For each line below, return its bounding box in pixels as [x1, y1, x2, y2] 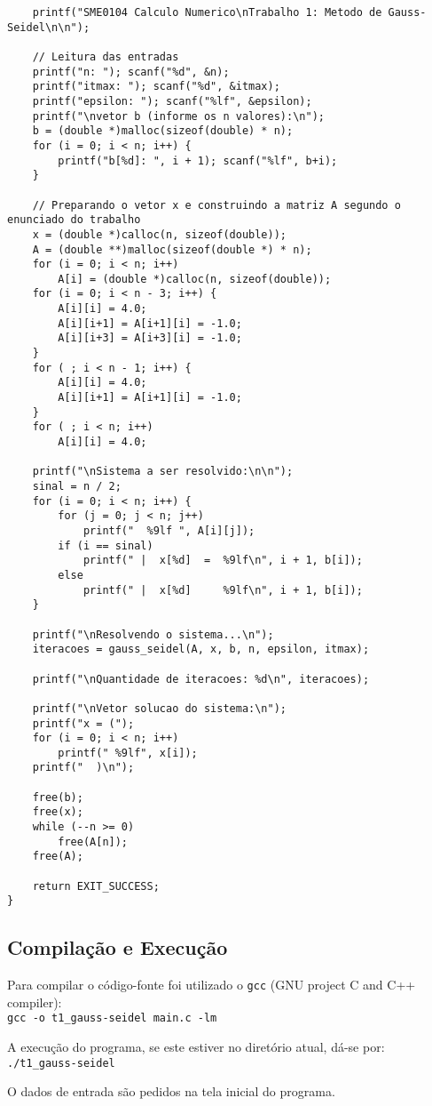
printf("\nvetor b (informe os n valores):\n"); [32, 109, 325, 123]
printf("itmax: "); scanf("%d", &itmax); [32, 80, 280, 93]
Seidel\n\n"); [7, 20, 90, 34]
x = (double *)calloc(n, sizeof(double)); [32, 228, 287, 241]
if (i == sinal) [58, 539, 153, 552]
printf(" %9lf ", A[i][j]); [82, 524, 255, 537]
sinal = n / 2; [32, 480, 122, 493]
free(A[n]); [58, 835, 129, 848]
